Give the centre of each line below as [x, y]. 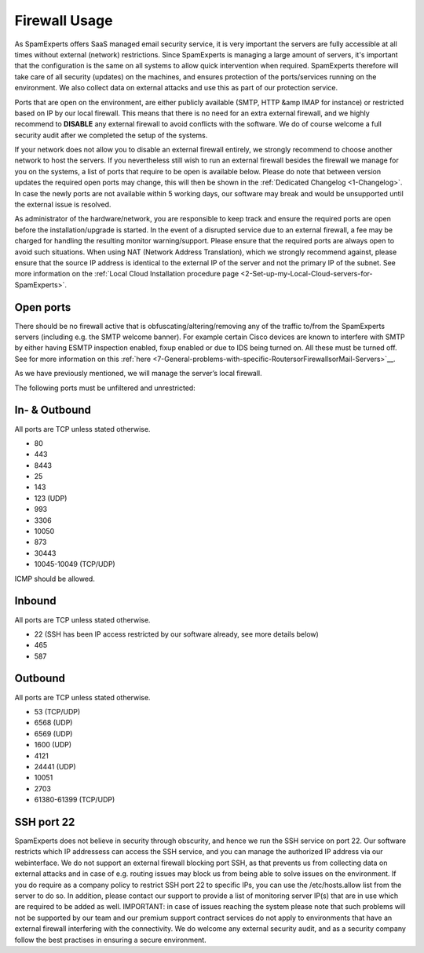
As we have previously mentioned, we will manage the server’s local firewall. [138, 374]
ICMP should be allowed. [55, 579]
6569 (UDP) [53, 733]
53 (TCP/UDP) [57, 711]
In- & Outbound [53, 410]
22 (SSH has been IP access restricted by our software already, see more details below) [177, 634]
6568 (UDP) [53, 723]
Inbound [35, 601]
